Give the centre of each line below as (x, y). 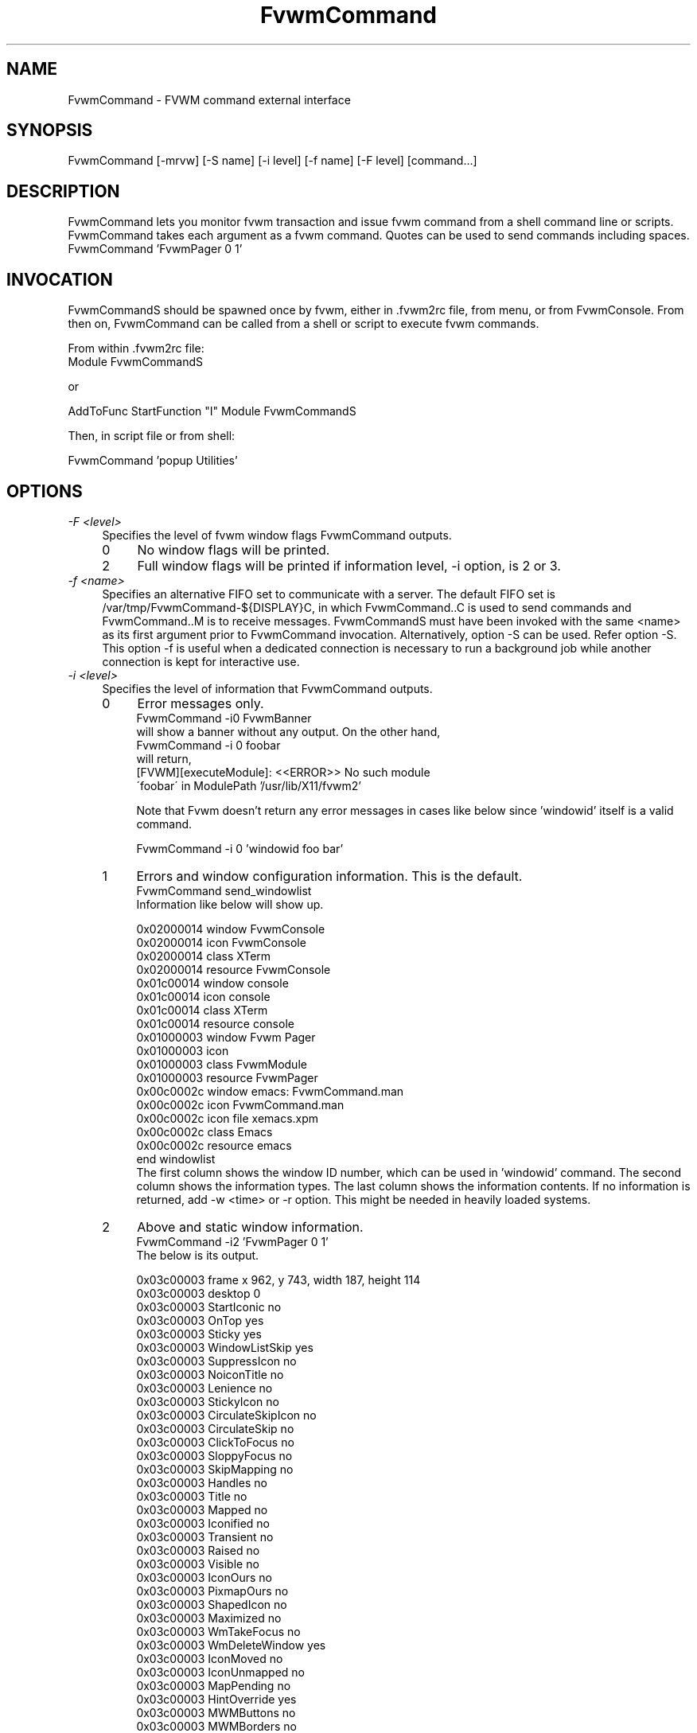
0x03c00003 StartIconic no (209, 1307)
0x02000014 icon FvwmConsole (221, 942)
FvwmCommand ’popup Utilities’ (153, 461)
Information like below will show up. (230, 904)
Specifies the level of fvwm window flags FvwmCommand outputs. (277, 535)
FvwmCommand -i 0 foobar (208, 745)
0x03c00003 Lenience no (204, 1388)
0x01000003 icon (183, 1050)
